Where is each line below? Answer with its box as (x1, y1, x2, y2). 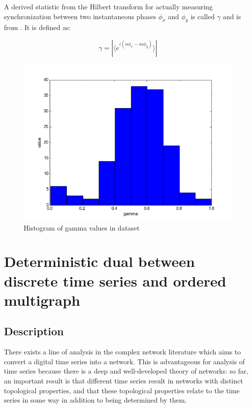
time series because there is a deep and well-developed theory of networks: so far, (4, 366, 249, 376)
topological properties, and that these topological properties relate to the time (4, 385, 240, 395)
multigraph (4, 290, 81, 310)
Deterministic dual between (4, 251, 195, 271)
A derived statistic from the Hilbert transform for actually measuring (4, 1, 213, 11)
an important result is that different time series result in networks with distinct (4, 375, 243, 385)
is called (190, 11, 215, 21)
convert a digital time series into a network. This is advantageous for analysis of (4, 356, 245, 366)
